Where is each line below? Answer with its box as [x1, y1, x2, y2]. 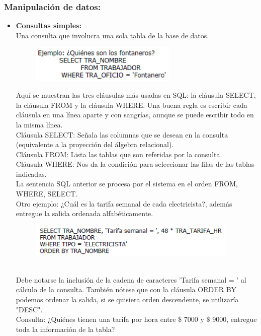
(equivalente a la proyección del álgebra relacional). [16, 139, 174, 150]
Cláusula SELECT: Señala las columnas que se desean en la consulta [16, 129, 228, 140]
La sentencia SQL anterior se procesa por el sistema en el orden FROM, [16, 178, 238, 189]
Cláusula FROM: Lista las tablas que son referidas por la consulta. [16, 149, 222, 159]
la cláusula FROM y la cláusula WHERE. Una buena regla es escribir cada [16, 99, 247, 110]
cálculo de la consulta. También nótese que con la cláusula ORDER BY [16, 284, 237, 295]
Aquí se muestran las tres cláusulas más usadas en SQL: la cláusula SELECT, [16, 90, 256, 100]
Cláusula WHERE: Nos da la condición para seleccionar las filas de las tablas [16, 159, 254, 169]
